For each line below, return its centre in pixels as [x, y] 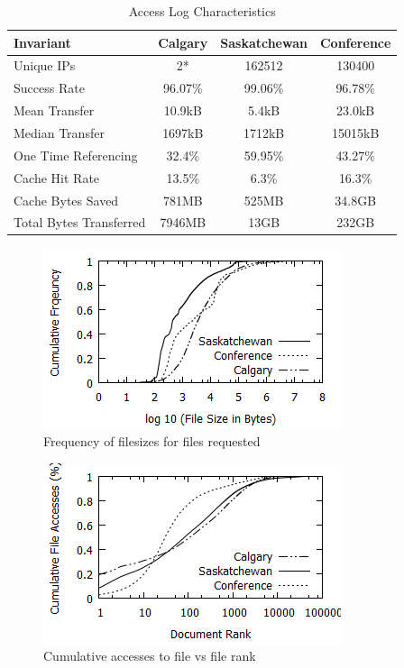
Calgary [183, 42]
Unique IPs [45, 65]
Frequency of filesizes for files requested [152, 441]
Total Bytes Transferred [80, 222]
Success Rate [49, 88]
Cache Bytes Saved [66, 200]
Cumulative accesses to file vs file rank [150, 656]
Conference [355, 42]
